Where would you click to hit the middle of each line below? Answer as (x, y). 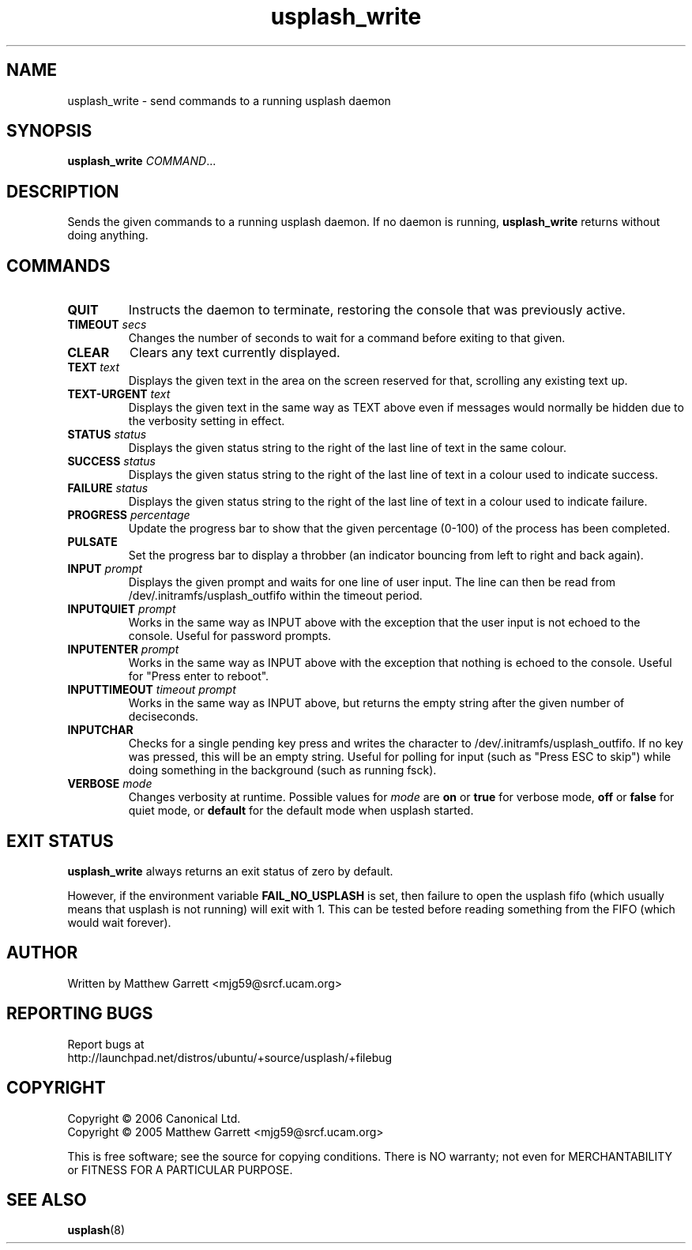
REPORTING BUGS (80, 1014)
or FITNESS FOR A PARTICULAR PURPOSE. (180, 1169)
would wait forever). (119, 922)
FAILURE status (108, 488)
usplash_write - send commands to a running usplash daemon (229, 100)
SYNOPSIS (49, 131)
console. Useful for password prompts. (230, 636)
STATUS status (107, 435)
